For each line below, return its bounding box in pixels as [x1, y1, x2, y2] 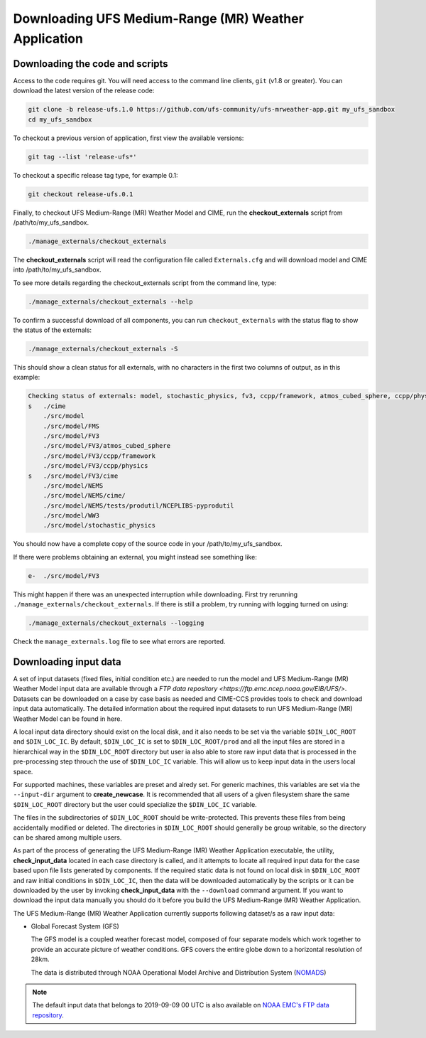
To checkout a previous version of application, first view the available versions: [13, 134, 244, 142]
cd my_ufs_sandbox [28, 115, 92, 124]
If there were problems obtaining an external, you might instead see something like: [13, 552, 257, 561]
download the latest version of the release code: [13, 86, 155, 95]
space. [13, 767, 33, 776]
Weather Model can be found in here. [13, 715, 122, 723]
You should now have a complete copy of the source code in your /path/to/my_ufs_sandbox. [13, 540, 283, 548]
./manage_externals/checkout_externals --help [28, 297, 193, 306]
